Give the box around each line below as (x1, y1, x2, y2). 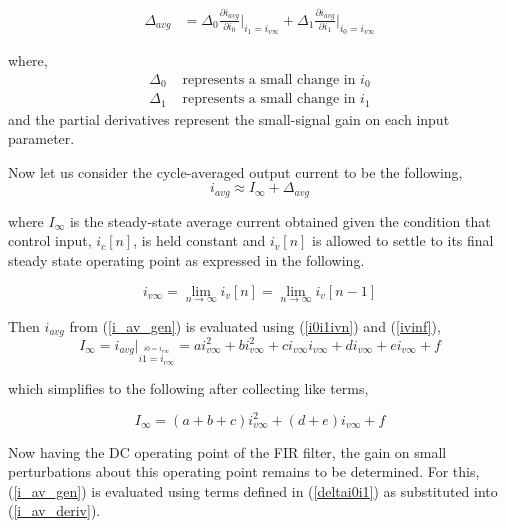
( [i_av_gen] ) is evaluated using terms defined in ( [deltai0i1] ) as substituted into (8, 480, 498, 501)
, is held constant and (133, 230, 266, 251)
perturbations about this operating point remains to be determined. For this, (8, 461, 480, 482)
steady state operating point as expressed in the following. (8, 249, 365, 270)
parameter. (8, 128, 75, 149)
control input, (8, 230, 92, 251)
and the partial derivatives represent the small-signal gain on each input (8, 108, 450, 129)
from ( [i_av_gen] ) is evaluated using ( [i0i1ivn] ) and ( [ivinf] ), (69, 315, 441, 336)
